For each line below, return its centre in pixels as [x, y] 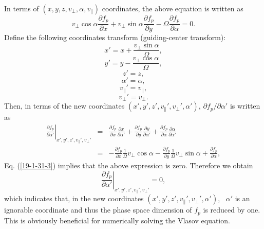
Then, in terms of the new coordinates [64, 106]
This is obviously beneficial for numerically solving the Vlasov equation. [117, 220]
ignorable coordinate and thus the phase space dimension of [98, 210]
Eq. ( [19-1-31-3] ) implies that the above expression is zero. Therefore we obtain [129, 165]
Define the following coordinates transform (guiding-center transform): [115, 37]
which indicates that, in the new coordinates [74, 198]
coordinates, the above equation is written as [173, 8]
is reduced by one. [232, 210]
